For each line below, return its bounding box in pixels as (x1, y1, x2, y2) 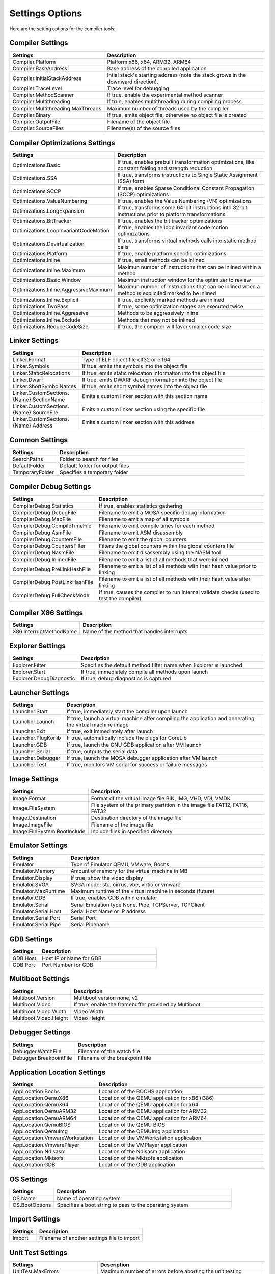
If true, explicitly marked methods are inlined (117, 296, 224, 303)
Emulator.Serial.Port (12, 915, 61, 922)
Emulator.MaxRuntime (12, 888, 65, 895)
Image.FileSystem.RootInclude (12, 828, 86, 835)
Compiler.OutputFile (12, 118, 61, 125)
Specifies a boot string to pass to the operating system (57, 1201, 188, 1208)
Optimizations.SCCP (12, 188, 61, 195)
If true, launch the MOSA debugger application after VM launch (66, 755, 218, 762)
